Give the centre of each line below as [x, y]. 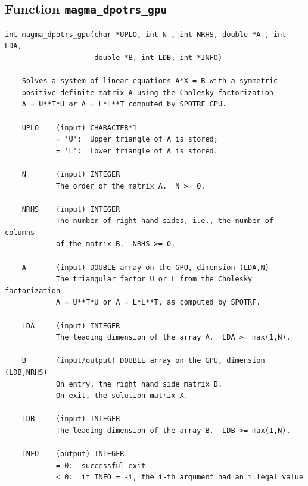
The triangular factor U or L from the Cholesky [154, 279]
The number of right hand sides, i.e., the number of [165, 221]
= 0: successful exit [101, 465]
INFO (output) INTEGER [73, 454]
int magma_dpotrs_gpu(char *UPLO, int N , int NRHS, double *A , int [146, 34]
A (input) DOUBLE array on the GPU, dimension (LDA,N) [145, 267]
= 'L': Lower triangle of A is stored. [137, 151]
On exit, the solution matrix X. [122, 396]
